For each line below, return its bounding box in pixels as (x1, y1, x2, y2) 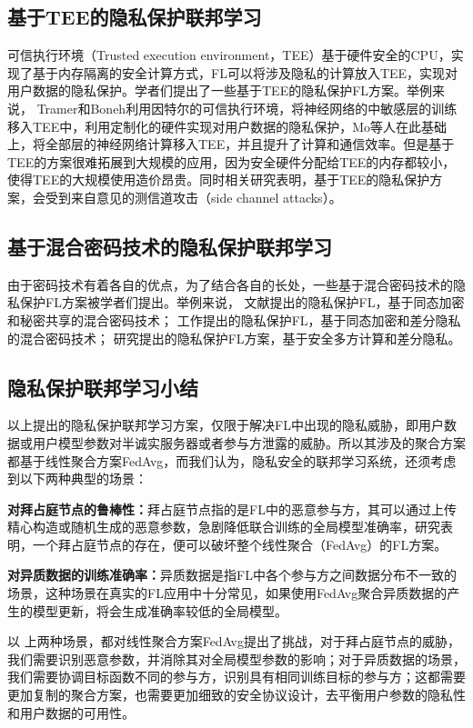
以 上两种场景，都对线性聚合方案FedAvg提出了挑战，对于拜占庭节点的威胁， (7, 632, 460, 651)
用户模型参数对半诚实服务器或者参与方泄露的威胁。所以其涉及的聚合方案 (32, 433, 466, 452)
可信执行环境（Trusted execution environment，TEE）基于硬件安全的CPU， (7, 45, 451, 65)
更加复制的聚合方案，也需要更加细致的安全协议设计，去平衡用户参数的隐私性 (7, 685, 466, 704)
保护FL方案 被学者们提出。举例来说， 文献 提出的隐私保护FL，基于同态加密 (19, 293, 465, 312)
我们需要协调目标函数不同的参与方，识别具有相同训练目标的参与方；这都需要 (7, 667, 466, 686)
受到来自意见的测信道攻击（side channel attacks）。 (45, 187, 342, 206)
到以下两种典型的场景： (7, 469, 147, 488)
